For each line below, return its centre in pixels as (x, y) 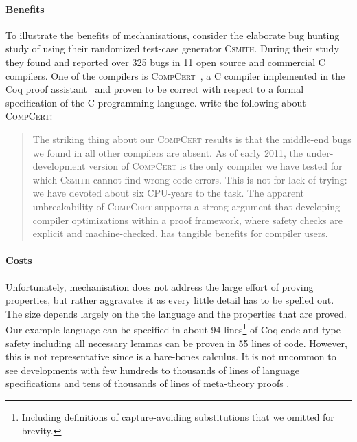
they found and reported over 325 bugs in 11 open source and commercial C (165, 62)
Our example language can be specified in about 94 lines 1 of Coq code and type (173, 328)
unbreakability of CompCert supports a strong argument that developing (186, 206)
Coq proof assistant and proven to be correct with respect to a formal (155, 89)
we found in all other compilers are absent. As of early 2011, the (168, 152)
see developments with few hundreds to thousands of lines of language (152, 369)
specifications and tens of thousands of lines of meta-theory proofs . (148, 383)
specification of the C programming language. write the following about (156, 102)
